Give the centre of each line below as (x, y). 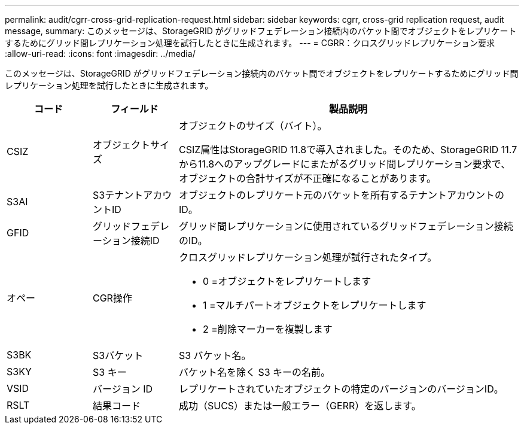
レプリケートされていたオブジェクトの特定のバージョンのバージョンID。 (341, 389)
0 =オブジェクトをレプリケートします (287, 281)
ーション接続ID (126, 241)
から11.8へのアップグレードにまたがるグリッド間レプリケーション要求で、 (345, 164)
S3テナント (118, 195)
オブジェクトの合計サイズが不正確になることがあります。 (307, 178)
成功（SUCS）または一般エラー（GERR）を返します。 (300, 406)
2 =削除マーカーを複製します (267, 329)
